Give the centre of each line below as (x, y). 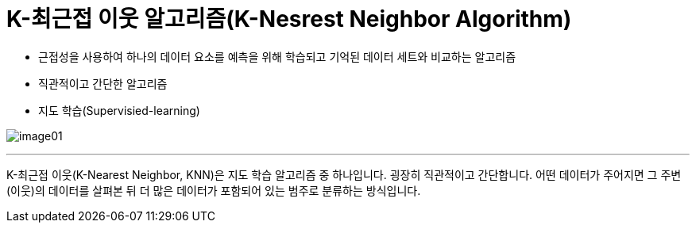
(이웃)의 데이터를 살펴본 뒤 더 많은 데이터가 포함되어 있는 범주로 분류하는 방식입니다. (214, 190)
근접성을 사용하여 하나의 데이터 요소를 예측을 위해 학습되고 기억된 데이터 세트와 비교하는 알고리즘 (277, 56)
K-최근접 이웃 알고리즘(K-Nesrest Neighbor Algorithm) (289, 19)
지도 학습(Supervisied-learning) (119, 110)
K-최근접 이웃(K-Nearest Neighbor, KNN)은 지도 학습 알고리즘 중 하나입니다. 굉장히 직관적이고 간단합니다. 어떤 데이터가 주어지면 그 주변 (344, 174)
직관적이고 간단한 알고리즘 (103, 83)
